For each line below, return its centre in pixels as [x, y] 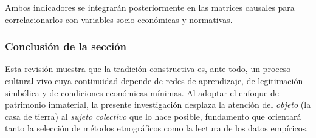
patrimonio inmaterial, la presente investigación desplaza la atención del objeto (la [158, 104]
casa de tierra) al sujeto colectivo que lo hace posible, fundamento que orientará [153, 116]
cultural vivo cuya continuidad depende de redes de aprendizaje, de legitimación [154, 80]
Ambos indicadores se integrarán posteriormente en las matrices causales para [150, 7]
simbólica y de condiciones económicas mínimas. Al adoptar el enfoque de [142, 92]
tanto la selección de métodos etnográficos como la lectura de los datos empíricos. [157, 128]
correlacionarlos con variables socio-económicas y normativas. [119, 19]
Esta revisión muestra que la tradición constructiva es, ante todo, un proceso [148, 69]
